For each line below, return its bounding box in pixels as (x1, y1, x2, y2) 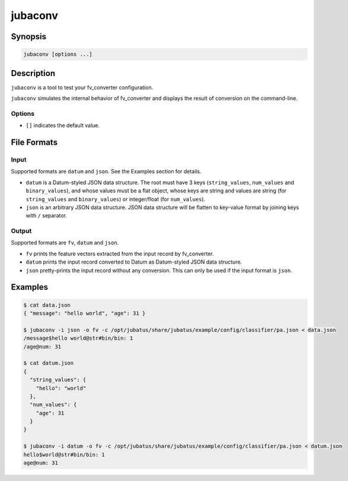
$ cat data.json (23, 302, 71, 308)
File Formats (11, 137, 58, 147)
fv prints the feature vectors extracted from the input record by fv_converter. (25, 250, 214, 257)
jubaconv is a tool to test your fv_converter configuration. (11, 84, 154, 91)
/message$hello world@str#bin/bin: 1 (23, 335, 133, 341)
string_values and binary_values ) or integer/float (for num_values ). (25, 195, 206, 202)
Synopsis (11, 31, 47, 42)
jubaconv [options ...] (23, 51, 93, 58)
